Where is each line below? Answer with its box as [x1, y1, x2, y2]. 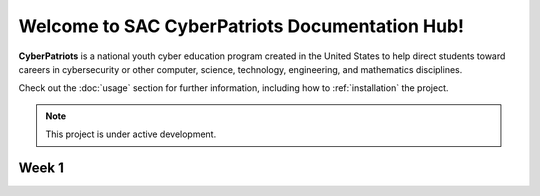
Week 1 [18, 159, 64, 176]
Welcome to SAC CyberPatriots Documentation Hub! [18, 15, 465, 37]
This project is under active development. [45, 128, 217, 140]
